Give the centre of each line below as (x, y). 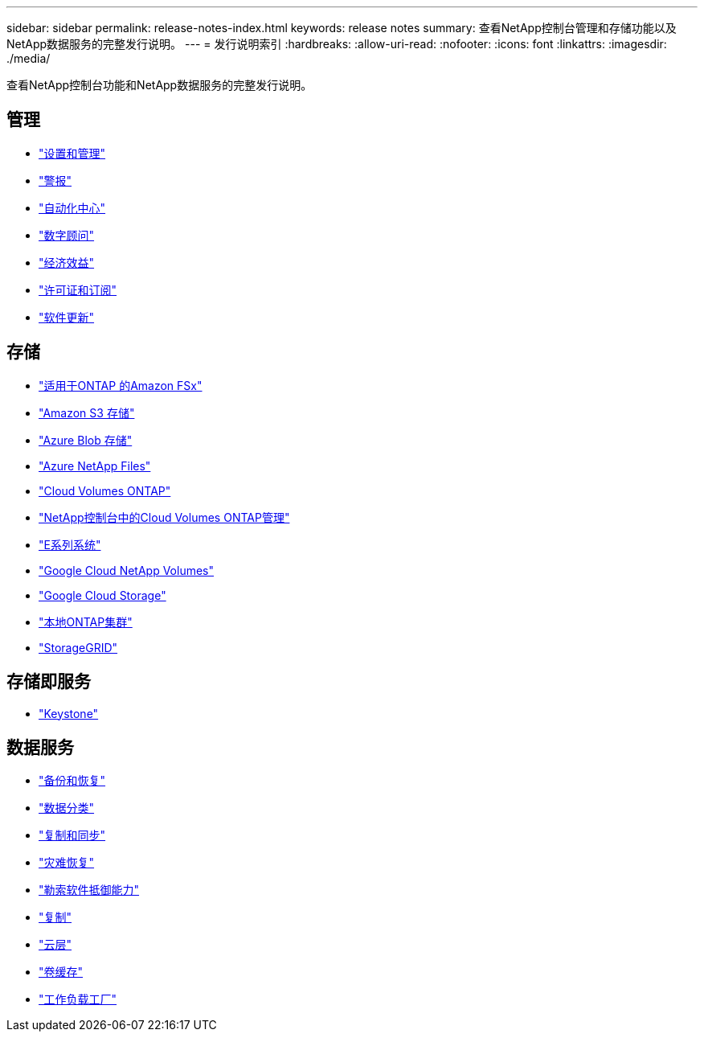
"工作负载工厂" (78, 999)
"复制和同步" (72, 835)
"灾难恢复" (67, 863)
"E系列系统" (70, 544)
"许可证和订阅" (78, 289)
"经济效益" (67, 262)
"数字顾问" (67, 235)
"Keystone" (69, 713)
